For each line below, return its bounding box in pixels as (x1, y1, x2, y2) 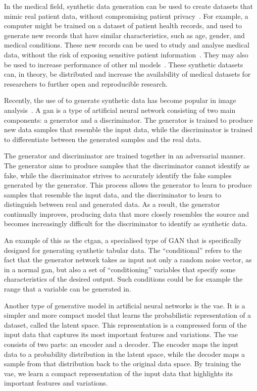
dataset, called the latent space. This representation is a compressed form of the (4, 319, 247, 330)
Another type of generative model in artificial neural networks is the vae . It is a (4, 300, 245, 310)
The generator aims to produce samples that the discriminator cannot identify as (4, 160, 250, 170)
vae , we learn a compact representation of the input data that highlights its (4, 368, 233, 378)
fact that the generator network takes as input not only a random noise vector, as (4, 254, 252, 265)
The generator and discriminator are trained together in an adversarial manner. (4, 150, 246, 161)
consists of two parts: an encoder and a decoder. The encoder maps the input (4, 339, 239, 349)
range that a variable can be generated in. (4, 284, 131, 294)
